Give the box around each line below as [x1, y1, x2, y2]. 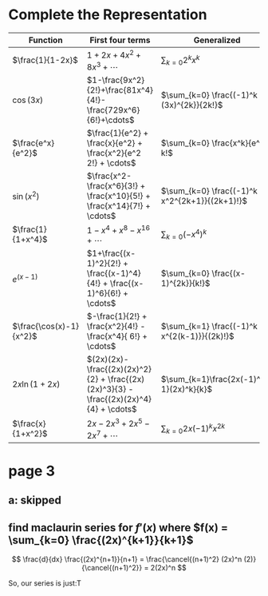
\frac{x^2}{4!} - [86, 320, 146, 332]
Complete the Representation [8, 6, 207, 24]
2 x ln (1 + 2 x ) [12, 378, 61, 389]
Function [28, 34, 63, 46]
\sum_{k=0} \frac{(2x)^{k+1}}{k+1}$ [8, 533, 194, 546]
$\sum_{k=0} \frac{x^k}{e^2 [160, 137, 266, 149]
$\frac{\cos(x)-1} [12, 320, 80, 332]
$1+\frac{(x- [86, 248, 136, 259]
